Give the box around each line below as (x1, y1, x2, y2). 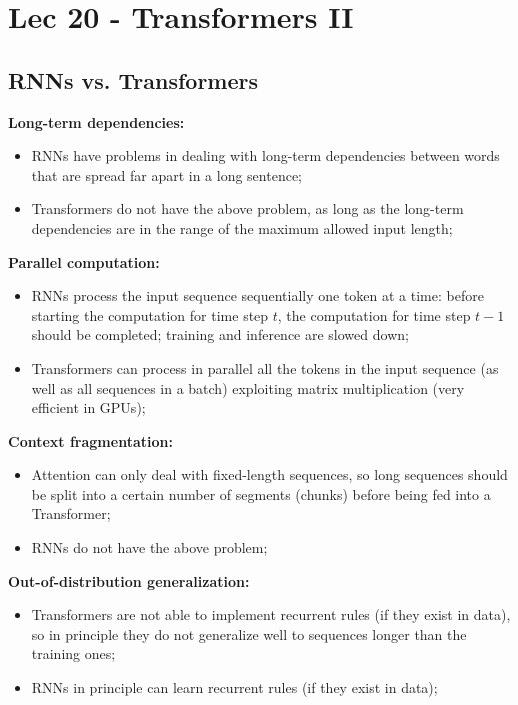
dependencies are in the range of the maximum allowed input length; (31, 217, 453, 238)
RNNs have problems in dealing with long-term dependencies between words (31, 145, 500, 166)
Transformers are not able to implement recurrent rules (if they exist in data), (31, 604, 511, 625)
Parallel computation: (8, 251, 160, 272)
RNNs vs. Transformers (8, 64, 259, 95)
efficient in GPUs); (31, 397, 146, 418)
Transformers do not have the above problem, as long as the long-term (31, 198, 464, 219)
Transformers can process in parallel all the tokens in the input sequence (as (31, 357, 499, 378)
